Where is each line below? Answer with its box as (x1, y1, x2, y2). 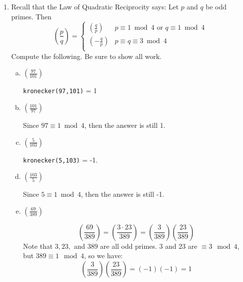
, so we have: (84, 250, 123, 261)
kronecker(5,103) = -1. (23, 154, 98, 165)
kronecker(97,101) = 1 (23, 85, 97, 96)
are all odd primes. (100, 240, 157, 251)
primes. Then (11, 11, 52, 21)
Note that (23, 240, 53, 251)
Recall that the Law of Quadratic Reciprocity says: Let (11, 1, 179, 11)
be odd (205, 1, 227, 11)
